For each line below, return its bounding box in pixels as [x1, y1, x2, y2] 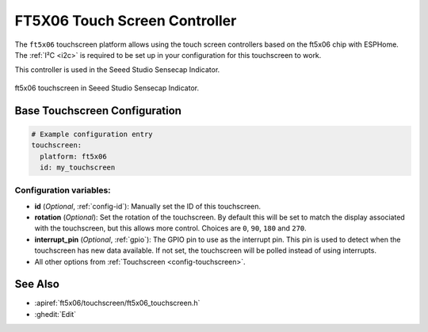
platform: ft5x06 [40, 151, 107, 161]
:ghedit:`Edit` [34, 309, 77, 319]
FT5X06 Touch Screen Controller [14, 12, 237, 29]
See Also [14, 277, 59, 291]
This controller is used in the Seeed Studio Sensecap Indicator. [14, 65, 220, 74]
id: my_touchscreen [40, 162, 116, 172]
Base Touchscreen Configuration [14, 104, 182, 117]
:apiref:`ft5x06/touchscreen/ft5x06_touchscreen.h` [34, 298, 201, 308]
